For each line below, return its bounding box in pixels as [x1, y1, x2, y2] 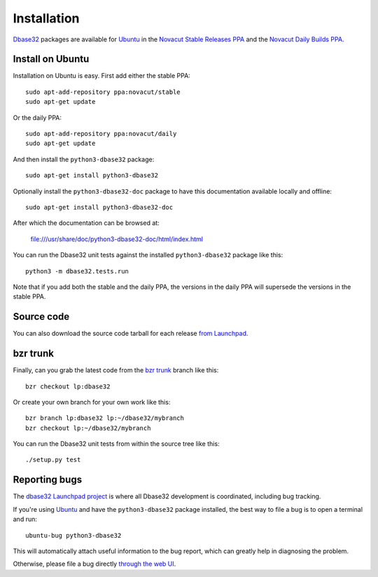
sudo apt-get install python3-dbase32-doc [25, 203, 174, 211]
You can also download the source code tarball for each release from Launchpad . [13, 330, 248, 338]
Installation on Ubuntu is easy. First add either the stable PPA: [13, 72, 190, 80]
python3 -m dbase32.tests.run [25, 267, 129, 275]
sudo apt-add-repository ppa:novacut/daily [25, 130, 177, 138]
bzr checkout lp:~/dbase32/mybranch [25, 424, 151, 432]
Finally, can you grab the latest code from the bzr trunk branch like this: [13, 366, 219, 374]
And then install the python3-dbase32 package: [13, 155, 155, 163]
